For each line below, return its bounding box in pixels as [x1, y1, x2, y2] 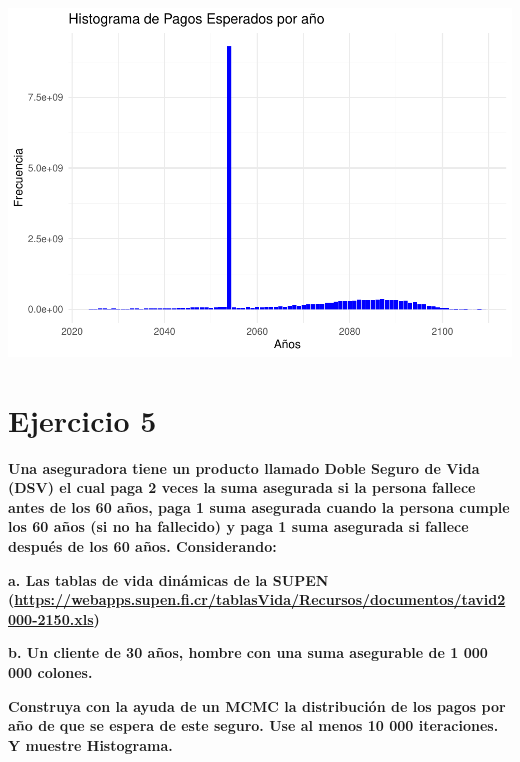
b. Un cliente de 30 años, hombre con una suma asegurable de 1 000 [8, 642, 488, 663]
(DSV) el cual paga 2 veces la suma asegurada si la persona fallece [8, 477, 476, 498]
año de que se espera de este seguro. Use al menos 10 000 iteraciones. [8, 715, 499, 736]
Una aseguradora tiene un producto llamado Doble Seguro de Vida [8, 457, 480, 478]
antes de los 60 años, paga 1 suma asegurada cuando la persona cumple [8, 496, 510, 517]
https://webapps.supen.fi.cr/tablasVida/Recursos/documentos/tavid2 [14, 589, 506, 610]
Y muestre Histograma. [8, 734, 173, 755]
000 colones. [8, 661, 93, 682]
